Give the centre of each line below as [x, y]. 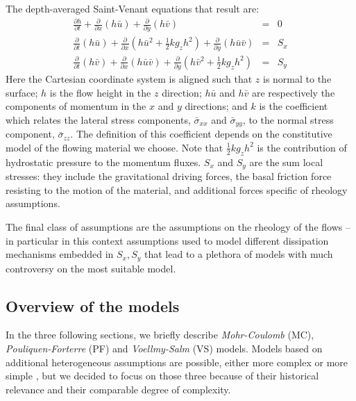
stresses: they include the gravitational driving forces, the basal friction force [169, 176]
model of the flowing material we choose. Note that [115, 147]
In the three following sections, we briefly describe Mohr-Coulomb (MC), [160, 335]
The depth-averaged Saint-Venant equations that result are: [133, 8]
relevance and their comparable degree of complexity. [118, 389]
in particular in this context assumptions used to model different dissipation [167, 240]
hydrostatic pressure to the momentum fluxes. [103, 162]
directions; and [216, 106]
